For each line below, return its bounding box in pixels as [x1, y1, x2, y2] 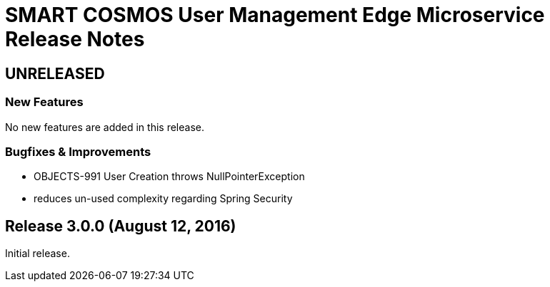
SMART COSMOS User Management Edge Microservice [5, 3, 545, 27]
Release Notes [5, 27, 145, 51]
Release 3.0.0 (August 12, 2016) [5, 216, 236, 235]
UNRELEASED [5, 64, 105, 83]
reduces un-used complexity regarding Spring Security [34, 192, 293, 205]
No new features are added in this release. [5, 120, 204, 133]
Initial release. [5, 247, 70, 260]
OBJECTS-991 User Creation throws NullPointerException [34, 170, 305, 183]
